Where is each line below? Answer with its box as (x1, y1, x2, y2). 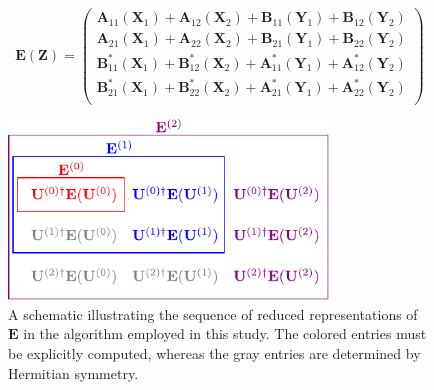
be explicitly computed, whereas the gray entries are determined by (8, 343, 421, 364)
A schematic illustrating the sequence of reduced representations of (8, 303, 418, 324)
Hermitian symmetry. (8, 362, 139, 383)
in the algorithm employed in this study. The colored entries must (23, 323, 427, 344)
